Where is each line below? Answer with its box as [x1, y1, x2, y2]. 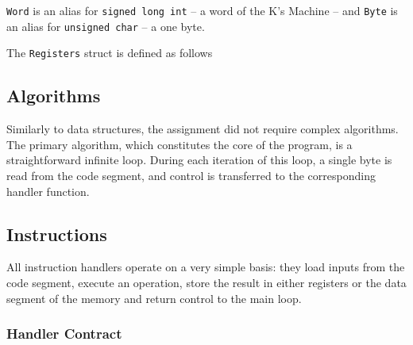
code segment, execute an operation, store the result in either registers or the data [6, 274, 407, 290]
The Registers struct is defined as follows [6, 44, 213, 61]
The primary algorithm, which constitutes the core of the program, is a [6, 136, 353, 152]
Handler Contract [6, 324, 122, 343]
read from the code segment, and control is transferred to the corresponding [6, 167, 376, 183]
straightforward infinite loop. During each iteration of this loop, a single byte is [6, 151, 392, 168]
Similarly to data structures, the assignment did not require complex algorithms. [6, 121, 399, 137]
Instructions [6, 221, 107, 246]
